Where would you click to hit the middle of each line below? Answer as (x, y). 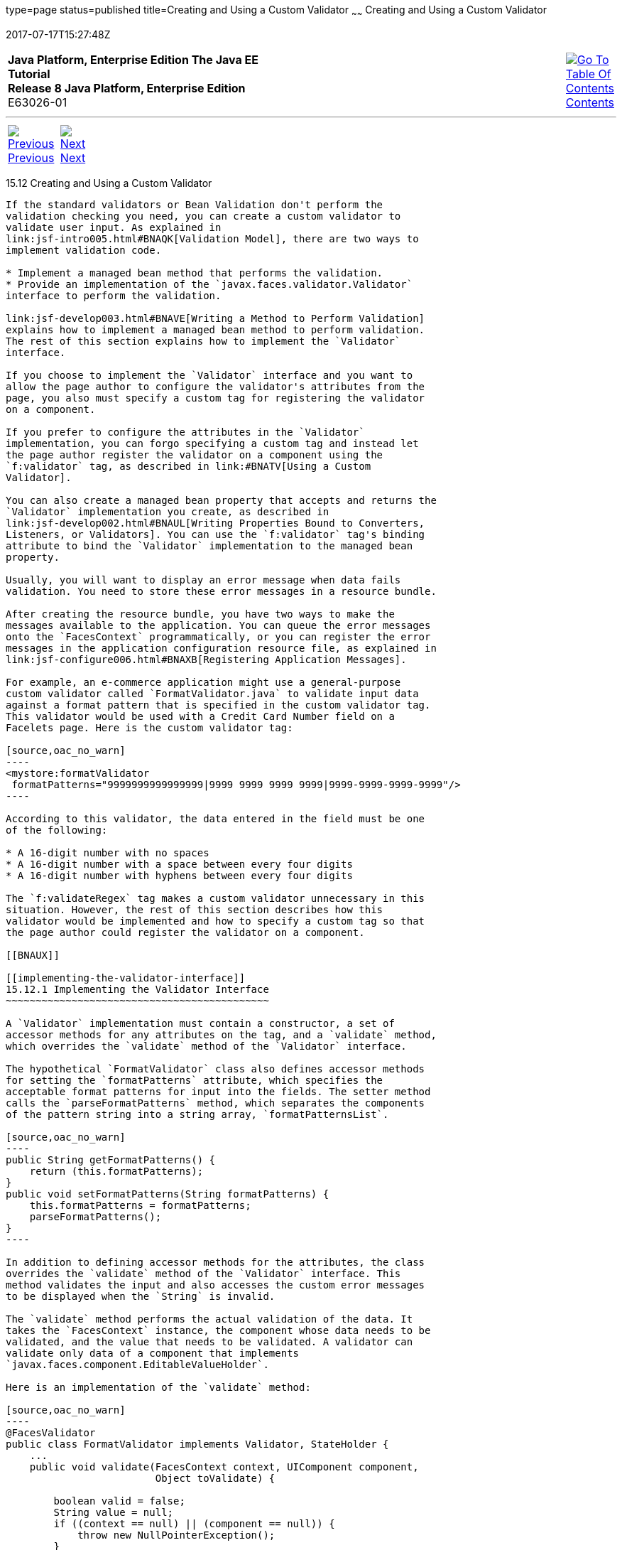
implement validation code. (84, 250)
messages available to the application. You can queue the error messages (218, 625)
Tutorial (29, 74)
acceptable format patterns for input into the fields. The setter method (218, 1091)
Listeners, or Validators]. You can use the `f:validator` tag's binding (215, 534)
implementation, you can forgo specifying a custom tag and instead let (212, 443)
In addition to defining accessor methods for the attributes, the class (215, 1262)
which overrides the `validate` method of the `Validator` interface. (206, 1046)
